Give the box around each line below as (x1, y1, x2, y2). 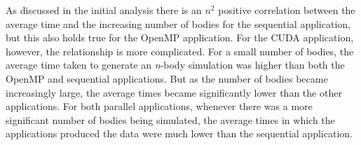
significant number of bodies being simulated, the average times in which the (6, 112, 335, 127)
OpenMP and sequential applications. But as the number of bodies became (6, 71, 328, 85)
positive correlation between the (218, 3, 355, 17)
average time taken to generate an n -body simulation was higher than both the (6, 57, 345, 72)
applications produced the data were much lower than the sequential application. (6, 126, 353, 141)
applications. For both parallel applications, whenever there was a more (6, 99, 313, 113)
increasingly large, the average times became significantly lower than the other (6, 85, 342, 99)
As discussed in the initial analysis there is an (6, 3, 202, 17)
